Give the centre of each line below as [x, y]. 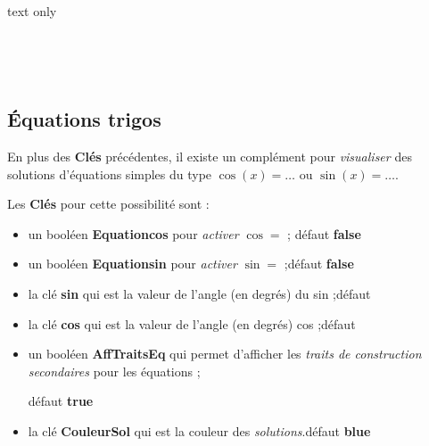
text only [32, 11]
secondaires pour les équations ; [114, 371]
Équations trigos [84, 119]
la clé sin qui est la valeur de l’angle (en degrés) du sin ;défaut [199, 293]
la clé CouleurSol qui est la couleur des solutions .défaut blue [199, 430]
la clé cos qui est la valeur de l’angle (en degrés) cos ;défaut [192, 323]
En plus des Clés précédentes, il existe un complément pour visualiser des [210, 156]
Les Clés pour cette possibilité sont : [108, 204]
